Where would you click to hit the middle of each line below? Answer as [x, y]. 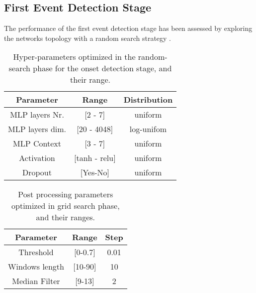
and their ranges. [66, 217]
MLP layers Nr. [37, 115]
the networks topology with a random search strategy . [87, 38]
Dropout [37, 172]
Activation [37, 158]
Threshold [36, 252]
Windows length [36, 267]
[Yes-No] [95, 172]
